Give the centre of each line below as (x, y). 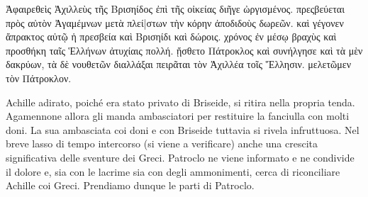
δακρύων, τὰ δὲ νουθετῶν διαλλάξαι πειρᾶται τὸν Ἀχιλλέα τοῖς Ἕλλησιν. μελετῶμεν (178, 64)
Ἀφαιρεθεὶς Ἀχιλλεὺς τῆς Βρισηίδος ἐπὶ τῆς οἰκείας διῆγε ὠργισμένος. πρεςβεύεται (175, 9)
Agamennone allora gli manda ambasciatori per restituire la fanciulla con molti (178, 116)
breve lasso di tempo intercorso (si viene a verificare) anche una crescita (162, 143)
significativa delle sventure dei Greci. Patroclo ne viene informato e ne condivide (180, 157)
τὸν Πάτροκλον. (39, 78)
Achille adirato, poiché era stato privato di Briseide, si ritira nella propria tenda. (180, 102)
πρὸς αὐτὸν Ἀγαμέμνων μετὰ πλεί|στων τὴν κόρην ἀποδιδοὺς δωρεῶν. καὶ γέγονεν (175, 22)
